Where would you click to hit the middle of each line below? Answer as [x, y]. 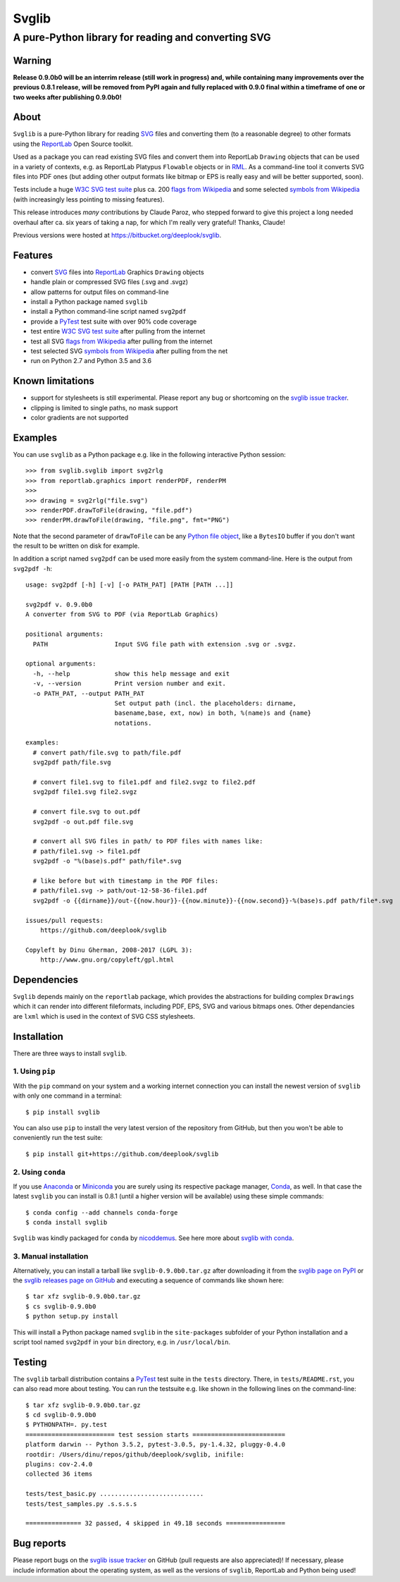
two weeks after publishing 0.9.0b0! [68, 97]
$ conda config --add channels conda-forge [102, 1212]
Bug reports [40, 1544]
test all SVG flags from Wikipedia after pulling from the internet [121, 341]
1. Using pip [34, 1072]
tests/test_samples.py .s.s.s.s [81, 1504]
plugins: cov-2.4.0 [59, 1464]
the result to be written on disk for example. [76, 546]
